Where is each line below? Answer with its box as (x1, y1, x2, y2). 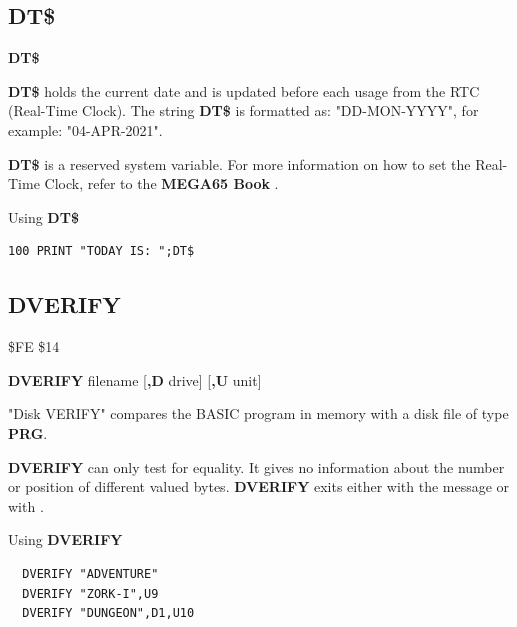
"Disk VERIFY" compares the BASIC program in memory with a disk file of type (8, 403, 509, 424)
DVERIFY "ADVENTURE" (22, 566, 159, 581)
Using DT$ (8, 206, 79, 227)
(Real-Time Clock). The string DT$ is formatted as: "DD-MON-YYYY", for (8, 100, 479, 121)
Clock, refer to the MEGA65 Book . (44, 173, 279, 194)
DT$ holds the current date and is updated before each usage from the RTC (8, 80, 480, 101)
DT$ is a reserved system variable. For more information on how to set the (8, 153, 471, 174)
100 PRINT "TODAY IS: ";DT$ (8, 244, 195, 259)
